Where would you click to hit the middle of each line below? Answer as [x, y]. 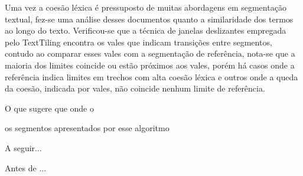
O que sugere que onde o [49, 108]
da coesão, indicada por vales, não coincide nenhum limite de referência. [135, 88]
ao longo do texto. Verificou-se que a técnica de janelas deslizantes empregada [146, 30]
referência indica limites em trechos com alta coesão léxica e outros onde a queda [151, 76]
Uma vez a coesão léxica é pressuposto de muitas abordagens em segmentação [146, 7]
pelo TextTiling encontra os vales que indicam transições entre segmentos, [139, 42]
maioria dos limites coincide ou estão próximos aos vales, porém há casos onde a [150, 65]
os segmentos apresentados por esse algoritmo [87, 128]
